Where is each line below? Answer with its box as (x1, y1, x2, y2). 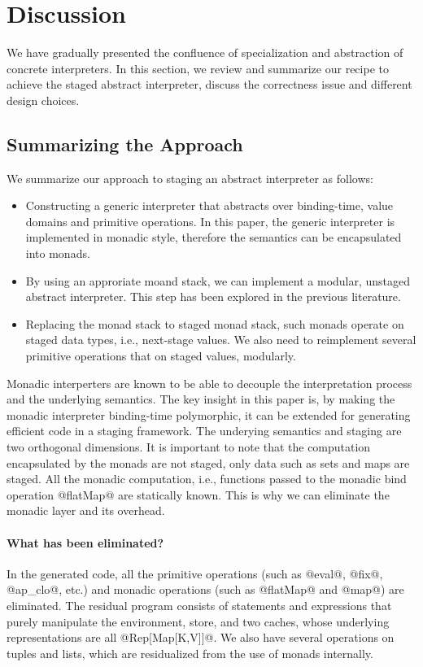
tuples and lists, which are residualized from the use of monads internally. (7, 644, 373, 661)
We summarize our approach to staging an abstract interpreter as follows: (7, 169, 373, 186)
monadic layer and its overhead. (7, 502, 165, 519)
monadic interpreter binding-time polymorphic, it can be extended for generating (7, 406, 411, 423)
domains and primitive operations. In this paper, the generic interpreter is (25, 212, 395, 229)
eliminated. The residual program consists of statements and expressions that (7, 596, 392, 613)
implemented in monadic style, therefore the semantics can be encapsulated (25, 229, 402, 246)
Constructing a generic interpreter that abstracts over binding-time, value (25, 197, 394, 214)
